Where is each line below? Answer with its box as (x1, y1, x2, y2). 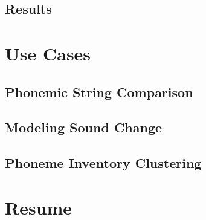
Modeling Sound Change (5, 118, 163, 137)
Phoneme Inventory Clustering (5, 154, 202, 172)
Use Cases (5, 40, 91, 65)
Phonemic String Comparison (5, 82, 193, 101)
